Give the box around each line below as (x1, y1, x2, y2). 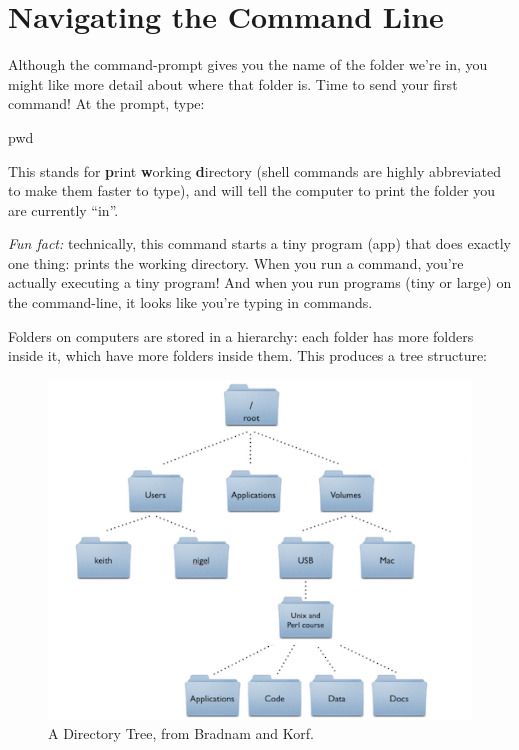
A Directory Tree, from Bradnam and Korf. (48, 723, 314, 744)
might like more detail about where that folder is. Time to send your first (8, 73, 458, 94)
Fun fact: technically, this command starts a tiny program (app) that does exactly (8, 233, 511, 254)
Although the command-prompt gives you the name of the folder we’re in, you (8, 54, 488, 75)
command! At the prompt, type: (8, 93, 205, 114)
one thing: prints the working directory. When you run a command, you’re (8, 252, 464, 273)
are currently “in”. (8, 199, 119, 220)
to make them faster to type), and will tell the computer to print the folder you (8, 180, 496, 201)
